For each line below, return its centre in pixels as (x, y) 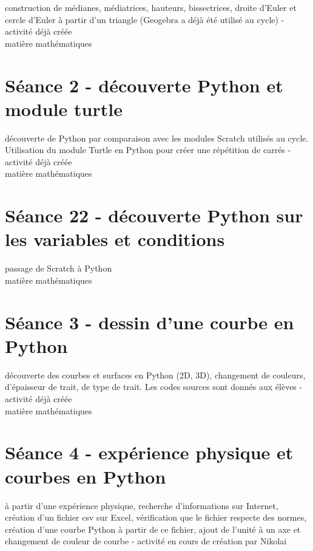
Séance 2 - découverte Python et (144, 85)
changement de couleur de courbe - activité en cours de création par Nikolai (146, 541)
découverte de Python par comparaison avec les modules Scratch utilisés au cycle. (157, 138)
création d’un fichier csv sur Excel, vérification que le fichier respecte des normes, (156, 517)
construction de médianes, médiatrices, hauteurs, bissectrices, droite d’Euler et (151, 7)
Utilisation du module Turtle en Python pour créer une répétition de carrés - (148, 150)
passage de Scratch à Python (59, 268)
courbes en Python (86, 476)
